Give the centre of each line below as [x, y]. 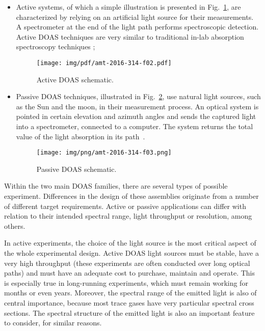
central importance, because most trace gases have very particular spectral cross [129, 302]
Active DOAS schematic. [75, 79]
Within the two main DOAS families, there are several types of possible [116, 186]
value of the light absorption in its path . [81, 136]
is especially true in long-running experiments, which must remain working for [126, 282]
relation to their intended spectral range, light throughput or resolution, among [128, 216]
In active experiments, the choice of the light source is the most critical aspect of [130, 243]
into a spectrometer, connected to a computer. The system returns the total [135, 126]
